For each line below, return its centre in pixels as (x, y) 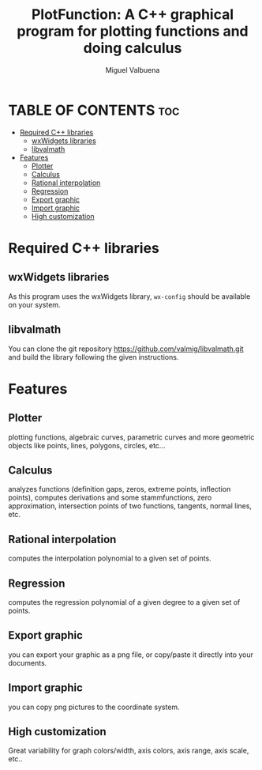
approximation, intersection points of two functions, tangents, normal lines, (130, 506)
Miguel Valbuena (133, 70)
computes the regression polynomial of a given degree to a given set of (124, 602)
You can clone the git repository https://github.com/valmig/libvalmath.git (126, 349)
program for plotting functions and (133, 31)
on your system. (34, 304)
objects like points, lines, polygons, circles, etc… (87, 445)
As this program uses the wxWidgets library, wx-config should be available (129, 296)
